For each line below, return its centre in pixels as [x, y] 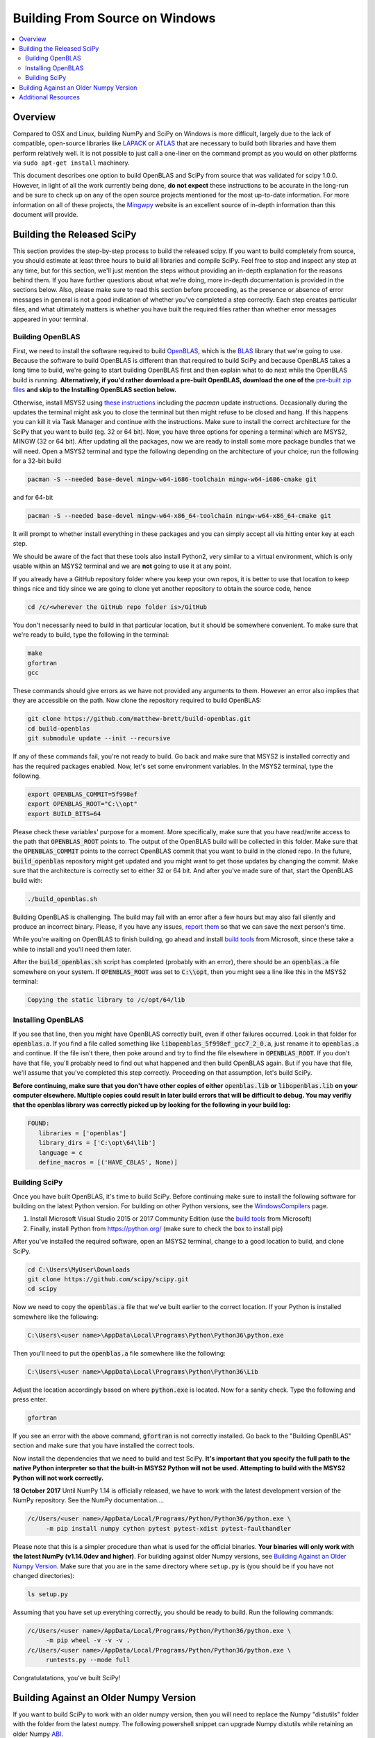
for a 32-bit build [37, 461]
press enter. [30, 1399]
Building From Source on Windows [114, 18]
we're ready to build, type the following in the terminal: [91, 635]
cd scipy [42, 1289]
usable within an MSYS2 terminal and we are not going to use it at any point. [122, 566]
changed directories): [44, 1575]
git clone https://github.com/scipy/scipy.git [108, 1279]
